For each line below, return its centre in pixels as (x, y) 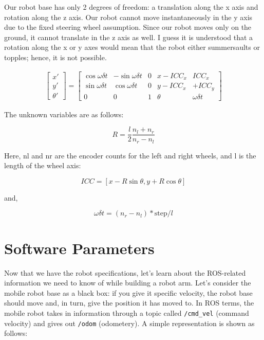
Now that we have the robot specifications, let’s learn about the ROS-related (125, 272)
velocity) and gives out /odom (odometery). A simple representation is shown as (129, 323)
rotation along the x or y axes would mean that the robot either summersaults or (132, 47)
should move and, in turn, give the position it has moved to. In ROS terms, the (129, 303)
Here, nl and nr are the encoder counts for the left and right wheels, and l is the (130, 155)
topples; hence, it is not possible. (55, 57)
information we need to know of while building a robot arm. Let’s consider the (128, 283)
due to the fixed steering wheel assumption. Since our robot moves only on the (128, 27)
